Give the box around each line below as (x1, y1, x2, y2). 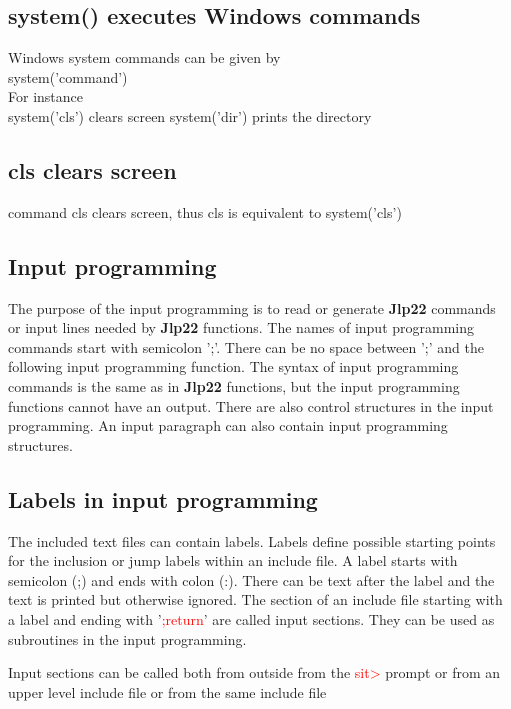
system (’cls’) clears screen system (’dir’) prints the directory (8, 105, 372, 126)
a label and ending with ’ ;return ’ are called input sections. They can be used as (8, 608, 495, 629)
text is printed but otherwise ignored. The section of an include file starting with (8, 589, 503, 610)
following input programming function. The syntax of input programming (8, 356, 459, 377)
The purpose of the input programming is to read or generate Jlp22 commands (8, 297, 496, 318)
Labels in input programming (8, 483, 318, 514)
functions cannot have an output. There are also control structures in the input (8, 395, 494, 416)
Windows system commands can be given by (8, 47, 281, 68)
